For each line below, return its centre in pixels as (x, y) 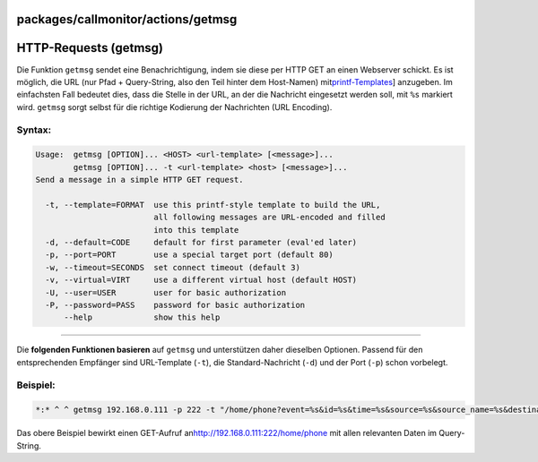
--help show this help (142, 317)
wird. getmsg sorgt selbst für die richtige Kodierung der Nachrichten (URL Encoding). (174, 107)
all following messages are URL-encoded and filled (269, 218)
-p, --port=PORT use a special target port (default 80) (189, 255)
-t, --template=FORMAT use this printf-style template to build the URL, (213, 205)
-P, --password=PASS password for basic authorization (175, 305)
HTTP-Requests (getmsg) (90, 48)
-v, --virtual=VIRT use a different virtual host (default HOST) (201, 280)
